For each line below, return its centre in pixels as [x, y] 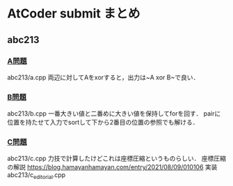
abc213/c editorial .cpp [37, 176]
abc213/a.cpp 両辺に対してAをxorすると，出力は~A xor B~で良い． [103, 77]
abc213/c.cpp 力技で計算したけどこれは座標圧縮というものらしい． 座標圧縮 [116, 158]
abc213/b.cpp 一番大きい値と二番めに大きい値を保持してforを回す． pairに [114, 114]
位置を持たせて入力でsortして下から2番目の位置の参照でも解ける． [103, 123]
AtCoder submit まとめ [74, 14]
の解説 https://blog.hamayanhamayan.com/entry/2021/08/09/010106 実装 [112, 167]
